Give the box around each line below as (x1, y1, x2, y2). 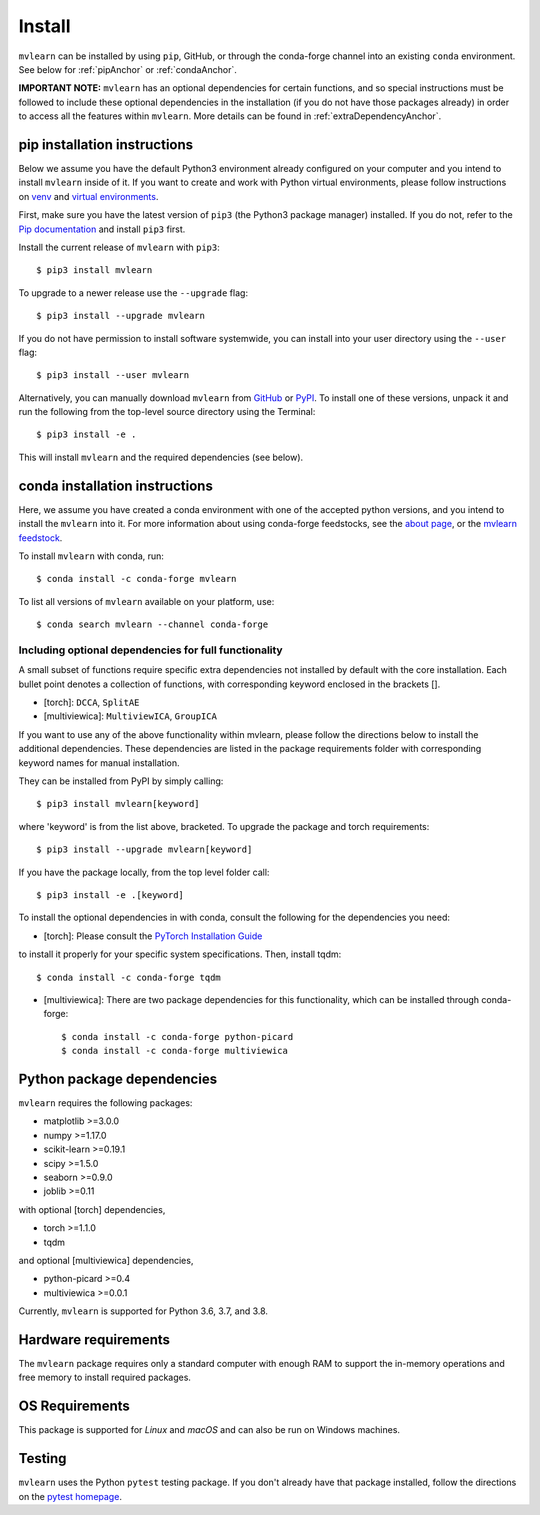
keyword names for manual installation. (18, 756, 180, 769)
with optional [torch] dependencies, (18, 1203, 166, 1215)
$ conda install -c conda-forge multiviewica (61, 1045, 289, 1057)
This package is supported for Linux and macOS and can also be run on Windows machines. (18, 1424, 400, 1436)
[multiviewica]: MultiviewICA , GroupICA (43, 710, 217, 722)
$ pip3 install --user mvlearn (36, 370, 190, 381)
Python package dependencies (18, 1070, 218, 1087)
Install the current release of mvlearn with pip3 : (18, 241, 220, 253)
